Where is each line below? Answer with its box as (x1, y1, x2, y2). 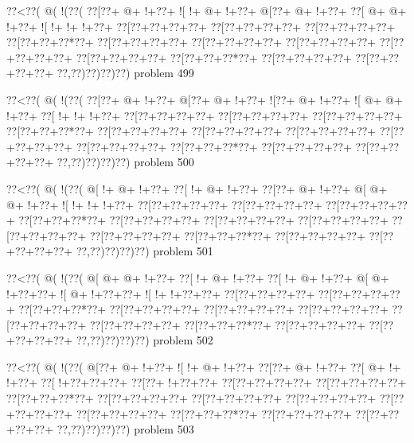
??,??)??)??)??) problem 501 (76, 243, 213, 259)
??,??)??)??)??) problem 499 (57, 64, 194, 81)
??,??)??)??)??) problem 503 (57, 421, 194, 437)
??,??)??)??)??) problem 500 (57, 153, 194, 170)
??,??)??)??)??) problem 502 (76, 332, 213, 348)
